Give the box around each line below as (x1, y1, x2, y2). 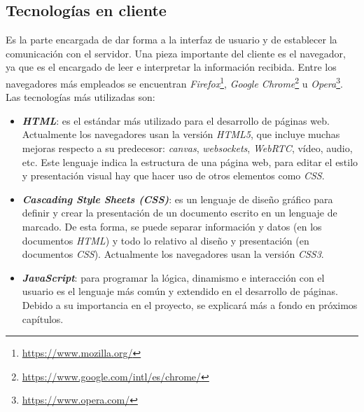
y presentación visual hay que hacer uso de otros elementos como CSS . (22, 168, 325, 183)
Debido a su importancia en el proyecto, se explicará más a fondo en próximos (22, 297, 358, 312)
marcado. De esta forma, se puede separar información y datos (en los (22, 219, 322, 233)
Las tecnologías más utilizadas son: (6, 90, 155, 104)
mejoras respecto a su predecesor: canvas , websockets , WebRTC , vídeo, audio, (22, 141, 353, 156)
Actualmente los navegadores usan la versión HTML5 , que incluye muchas (22, 127, 340, 142)
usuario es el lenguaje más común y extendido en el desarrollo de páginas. (22, 284, 339, 298)
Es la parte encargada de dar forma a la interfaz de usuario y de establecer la (6, 32, 337, 47)
